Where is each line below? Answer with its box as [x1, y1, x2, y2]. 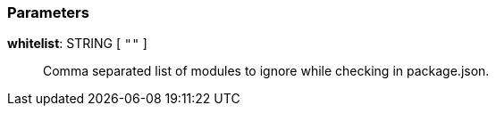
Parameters [7, 4, 89, 21]
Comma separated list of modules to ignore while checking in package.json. [43, 63, 490, 79]
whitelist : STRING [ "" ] [7, 36, 147, 52]
